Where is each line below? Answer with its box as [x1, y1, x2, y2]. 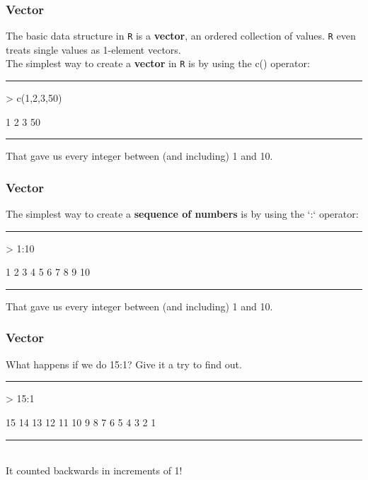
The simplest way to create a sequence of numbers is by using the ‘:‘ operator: [6, 206, 359, 221]
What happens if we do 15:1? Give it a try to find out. [6, 356, 242, 371]
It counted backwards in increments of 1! [6, 463, 183, 478]
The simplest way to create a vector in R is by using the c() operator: [6, 56, 310, 71]
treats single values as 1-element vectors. [6, 42, 181, 57]
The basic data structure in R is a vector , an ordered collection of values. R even [6, 28, 356, 43]
